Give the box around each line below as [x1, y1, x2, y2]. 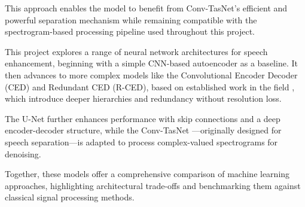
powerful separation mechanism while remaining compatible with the [5, 13, 257, 26]
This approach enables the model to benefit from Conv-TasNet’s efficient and [5, 2, 288, 14]
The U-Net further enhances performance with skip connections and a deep [5, 112, 280, 124]
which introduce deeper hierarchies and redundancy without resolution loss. [5, 92, 282, 105]
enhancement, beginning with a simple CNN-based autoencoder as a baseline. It [5, 57, 298, 69]
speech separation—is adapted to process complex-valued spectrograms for [5, 135, 278, 148]
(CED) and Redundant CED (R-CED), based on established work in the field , [5, 80, 295, 93]
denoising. [5, 147, 41, 160]
